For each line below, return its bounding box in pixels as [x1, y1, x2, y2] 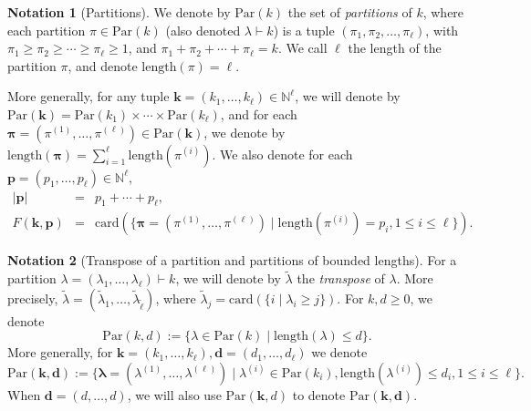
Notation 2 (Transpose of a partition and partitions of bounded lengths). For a [7, 251, 457, 270]
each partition [7, 20, 86, 39]
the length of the [348, 38, 442, 57]
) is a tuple [273, 20, 335, 39]
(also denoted [165, 20, 241, 39]
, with [425, 20, 459, 39]
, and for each [220, 104, 297, 123]
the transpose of [297, 269, 385, 288]
